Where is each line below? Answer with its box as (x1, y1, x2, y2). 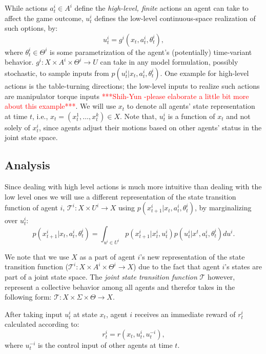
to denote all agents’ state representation (127, 101, 255, 111)
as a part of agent (79, 251, 135, 262)
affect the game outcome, (5, 12, 84, 23)
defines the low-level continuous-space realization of (94, 12, 256, 23)
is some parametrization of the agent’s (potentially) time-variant (50, 46, 252, 57)
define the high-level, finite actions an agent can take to (74, 3, 249, 13)
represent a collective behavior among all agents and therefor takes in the (5, 281, 235, 292)
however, (208, 271, 235, 282)
